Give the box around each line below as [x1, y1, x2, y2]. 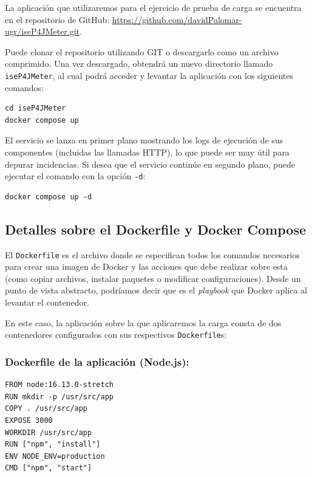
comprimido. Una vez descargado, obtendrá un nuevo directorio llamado [5, 57, 273, 70]
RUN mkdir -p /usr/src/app [5, 392, 114, 401]
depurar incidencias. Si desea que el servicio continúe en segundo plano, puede [5, 157, 295, 170]
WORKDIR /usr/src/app [5, 428, 92, 437]
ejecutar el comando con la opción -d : [5, 170, 146, 182]
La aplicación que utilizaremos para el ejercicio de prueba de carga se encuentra [5, 1, 302, 13]
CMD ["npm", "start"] [5, 464, 92, 473]
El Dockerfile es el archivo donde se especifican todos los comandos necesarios [5, 248, 300, 261]
